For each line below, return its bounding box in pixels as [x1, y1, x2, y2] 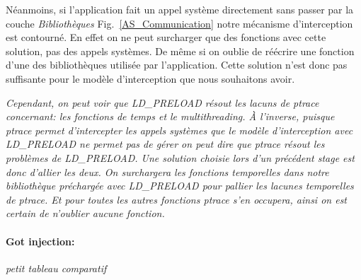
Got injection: [6, 233, 75, 248]
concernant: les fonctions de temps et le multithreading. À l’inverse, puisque [6, 109, 335, 124]
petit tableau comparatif [6, 260, 107, 275]
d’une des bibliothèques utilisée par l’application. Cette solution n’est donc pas [6, 57, 348, 72]
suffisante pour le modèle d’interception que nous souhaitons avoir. [6, 71, 295, 86]
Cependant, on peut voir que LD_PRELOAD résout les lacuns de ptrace [6, 95, 319, 110]
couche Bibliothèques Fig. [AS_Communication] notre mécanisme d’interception [6, 16, 353, 30]
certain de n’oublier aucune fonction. [6, 206, 165, 221]
